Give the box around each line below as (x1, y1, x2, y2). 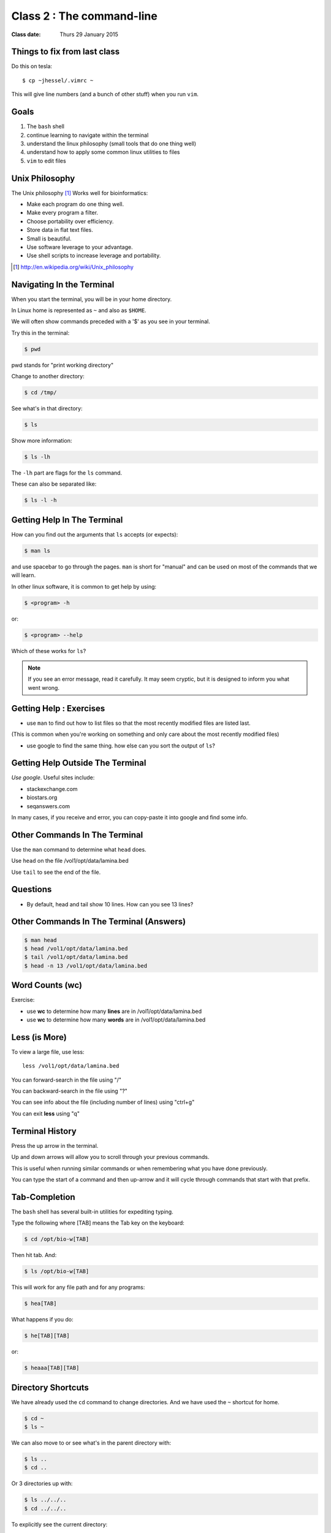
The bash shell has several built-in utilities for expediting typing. (11, 1208, 174, 1215)
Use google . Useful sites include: (11, 774, 95, 781)
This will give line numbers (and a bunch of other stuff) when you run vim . (11, 91, 199, 98)
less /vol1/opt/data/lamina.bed (22, 1063, 120, 1069)
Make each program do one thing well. (26, 201, 124, 208)
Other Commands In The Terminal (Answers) (11, 917, 186, 927)
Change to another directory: (11, 373, 85, 380)
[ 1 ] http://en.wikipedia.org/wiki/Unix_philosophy (13, 263, 134, 270)
